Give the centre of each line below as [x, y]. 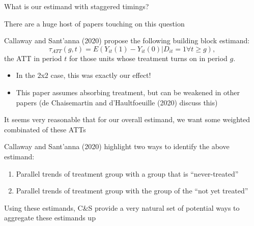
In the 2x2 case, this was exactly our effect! [83, 75]
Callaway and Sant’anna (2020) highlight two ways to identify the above [117, 146]
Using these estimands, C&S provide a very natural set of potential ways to [122, 207]
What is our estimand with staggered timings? [77, 6]
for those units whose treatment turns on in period [148, 58]
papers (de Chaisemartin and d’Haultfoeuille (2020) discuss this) [117, 102]
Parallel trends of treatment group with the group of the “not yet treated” [132, 191]
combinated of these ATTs [45, 129]
